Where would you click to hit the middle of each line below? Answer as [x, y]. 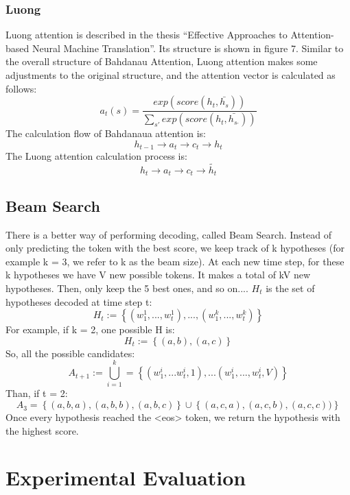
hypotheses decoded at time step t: [79, 301]
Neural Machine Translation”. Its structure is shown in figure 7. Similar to [188, 48]
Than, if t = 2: [37, 393]
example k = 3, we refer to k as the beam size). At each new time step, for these [175, 261]
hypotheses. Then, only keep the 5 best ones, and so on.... [127, 288]
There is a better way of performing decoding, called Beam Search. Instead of [168, 234]
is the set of [290, 288]
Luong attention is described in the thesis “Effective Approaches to [147, 35]
